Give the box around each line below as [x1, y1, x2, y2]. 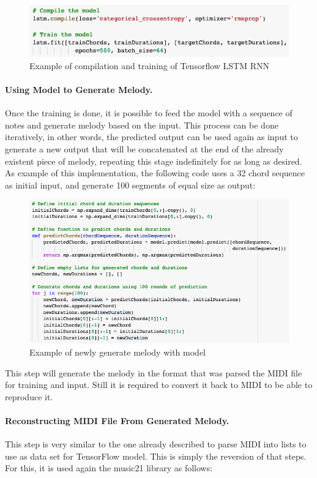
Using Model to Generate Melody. [5, 83, 153, 95]
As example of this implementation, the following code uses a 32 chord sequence [5, 166, 305, 179]
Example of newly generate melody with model [29, 346, 206, 358]
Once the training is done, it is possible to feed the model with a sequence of [5, 106, 293, 119]
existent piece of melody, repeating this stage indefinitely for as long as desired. [5, 154, 302, 167]
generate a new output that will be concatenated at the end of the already [5, 142, 284, 155]
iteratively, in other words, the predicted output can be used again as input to [5, 130, 298, 143]
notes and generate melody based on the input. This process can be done [5, 118, 278, 131]
